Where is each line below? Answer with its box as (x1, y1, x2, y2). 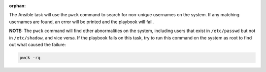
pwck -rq (19, 55, 41, 60)
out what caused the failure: (9, 41, 66, 47)
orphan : (9, 3, 26, 8)
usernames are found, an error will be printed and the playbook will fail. (9, 19, 154, 25)
